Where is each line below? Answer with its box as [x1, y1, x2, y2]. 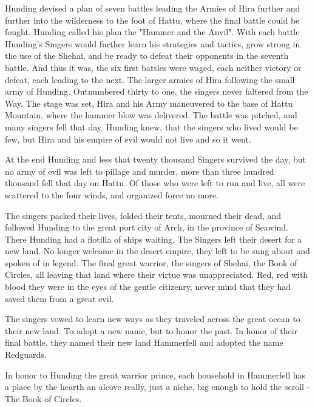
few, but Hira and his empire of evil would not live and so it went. [5, 132, 251, 145]
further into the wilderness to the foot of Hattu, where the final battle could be [5, 13, 300, 26]
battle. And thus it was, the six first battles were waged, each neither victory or [5, 61, 302, 73]
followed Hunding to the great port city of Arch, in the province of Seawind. [5, 221, 288, 234]
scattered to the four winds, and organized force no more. [5, 188, 218, 201]
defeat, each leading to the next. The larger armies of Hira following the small [5, 73, 295, 86]
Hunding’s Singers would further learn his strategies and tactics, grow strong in [5, 37, 300, 50]
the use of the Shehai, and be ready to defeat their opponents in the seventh [5, 49, 289, 62]
